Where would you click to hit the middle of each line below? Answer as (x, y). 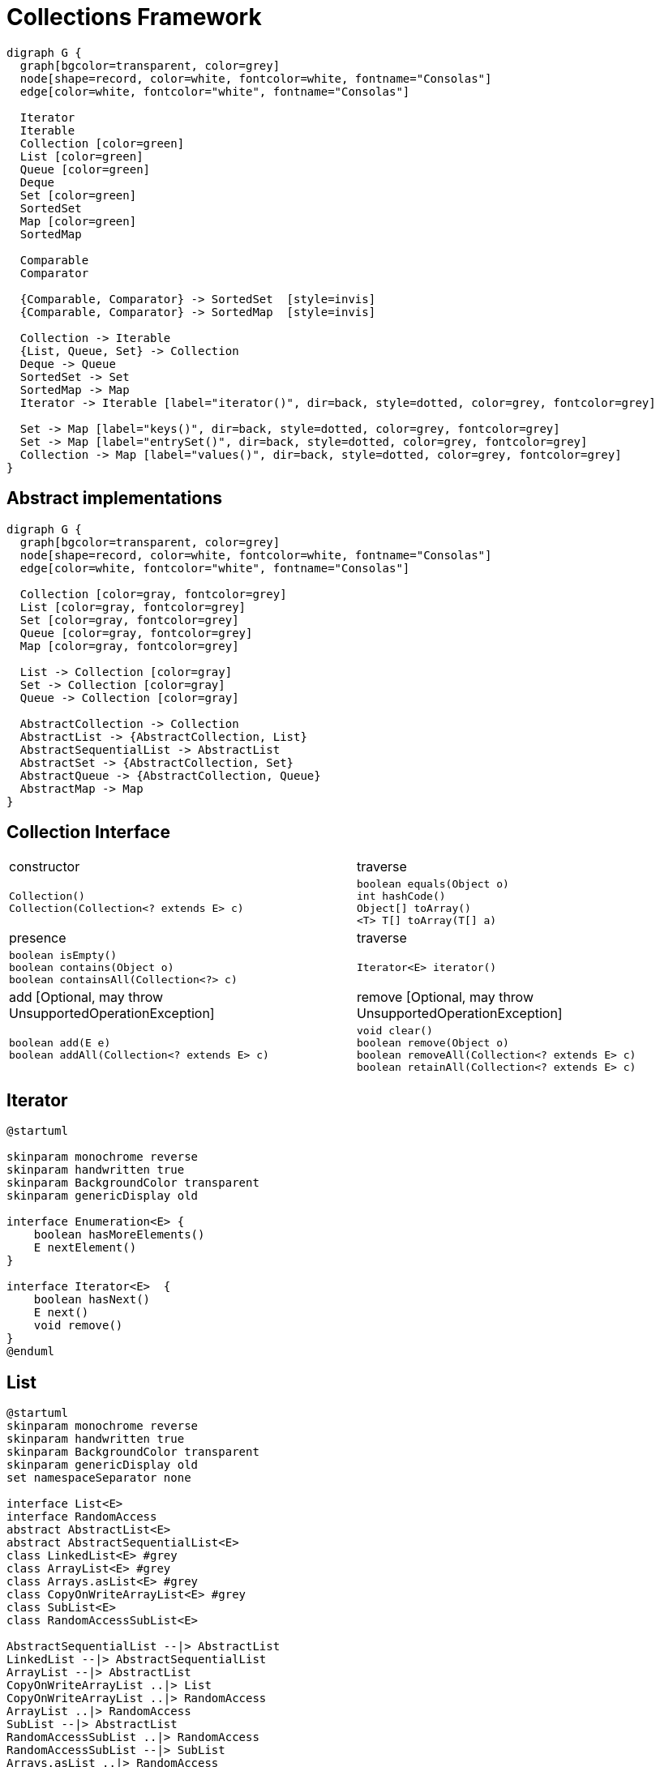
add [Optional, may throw (86, 997)
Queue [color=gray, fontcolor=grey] (136, 633)
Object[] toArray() (414, 909)
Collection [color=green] (102, 143)
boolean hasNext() (92, 1300)
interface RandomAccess (82, 1517)
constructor (45, 867)
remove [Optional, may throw (445, 997)
